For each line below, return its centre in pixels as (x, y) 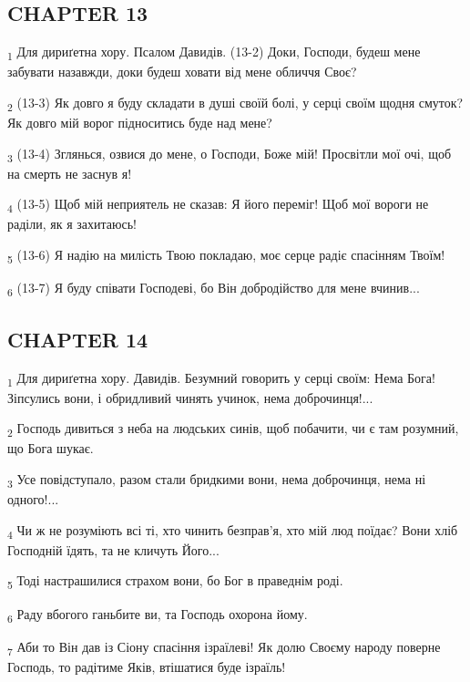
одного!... (33, 499)
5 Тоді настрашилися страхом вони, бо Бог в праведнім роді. (175, 582)
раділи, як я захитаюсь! (72, 224)
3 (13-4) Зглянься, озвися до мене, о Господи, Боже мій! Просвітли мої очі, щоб (230, 154)
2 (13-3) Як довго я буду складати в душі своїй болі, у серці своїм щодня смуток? (235, 103)
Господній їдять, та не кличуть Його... (113, 549)
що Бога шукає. (51, 448)
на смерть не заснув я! (70, 173)
